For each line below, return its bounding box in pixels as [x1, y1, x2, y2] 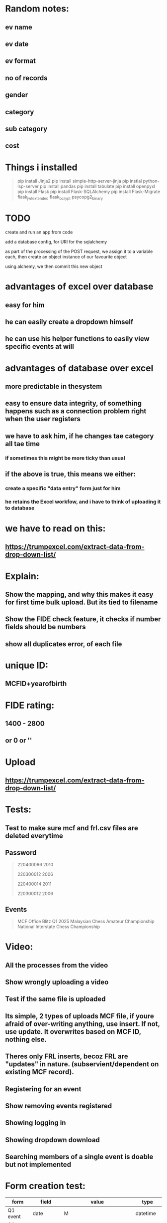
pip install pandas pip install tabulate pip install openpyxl [39, 183, 156, 190]
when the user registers [5, 415, 81, 423]
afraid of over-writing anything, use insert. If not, [5, 1019, 160, 1028]
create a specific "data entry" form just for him [5, 485, 121, 491]
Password [5, 848, 37, 857]
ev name [5, 23, 32, 31]
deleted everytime [5, 831, 63, 840]
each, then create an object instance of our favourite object [5, 253, 127, 259]
